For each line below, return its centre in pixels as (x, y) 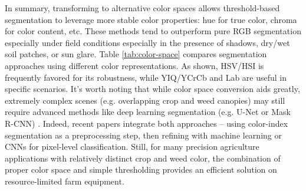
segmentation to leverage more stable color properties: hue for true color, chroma (151, 19)
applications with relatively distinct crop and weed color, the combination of (143, 158)
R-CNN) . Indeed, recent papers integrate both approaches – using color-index (147, 123)
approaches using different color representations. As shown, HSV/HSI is (134, 65)
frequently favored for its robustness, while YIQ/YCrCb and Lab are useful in (146, 77)
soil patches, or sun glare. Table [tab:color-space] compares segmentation (136, 54)
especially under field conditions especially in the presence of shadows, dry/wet (147, 42)
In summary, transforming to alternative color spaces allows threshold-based (142, 8)
